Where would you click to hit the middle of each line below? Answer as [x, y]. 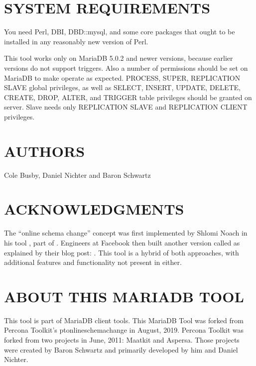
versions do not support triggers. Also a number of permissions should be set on [126, 67]
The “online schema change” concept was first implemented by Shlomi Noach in [126, 233]
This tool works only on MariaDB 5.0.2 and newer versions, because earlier [119, 58]
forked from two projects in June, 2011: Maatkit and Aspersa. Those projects [122, 340]
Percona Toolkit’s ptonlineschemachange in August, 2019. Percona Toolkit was [124, 330]
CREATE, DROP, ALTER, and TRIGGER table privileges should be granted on [128, 97]
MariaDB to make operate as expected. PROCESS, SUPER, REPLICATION [122, 77]
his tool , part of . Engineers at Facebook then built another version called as [122, 242]
